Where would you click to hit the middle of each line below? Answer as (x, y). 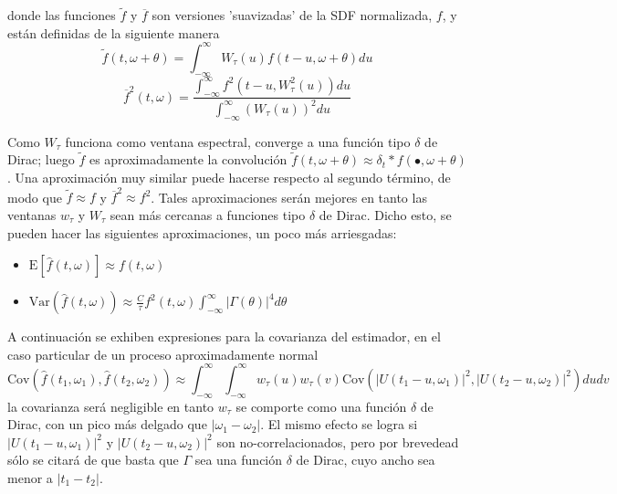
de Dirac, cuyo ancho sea (366, 460)
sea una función (239, 460)
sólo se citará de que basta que (93, 460)
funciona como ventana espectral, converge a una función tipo (238, 141)
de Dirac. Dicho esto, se (385, 214)
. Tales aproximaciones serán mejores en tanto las (289, 197)
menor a (30, 478)
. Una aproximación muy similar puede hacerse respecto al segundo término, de (229, 178)
